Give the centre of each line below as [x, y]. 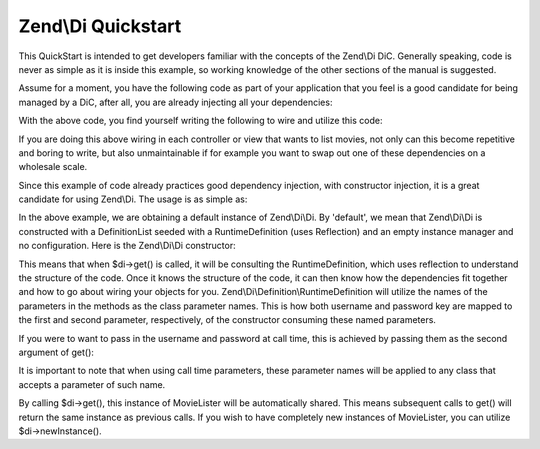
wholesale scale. [53, 167]
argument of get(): [56, 352]
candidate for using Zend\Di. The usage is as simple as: [133, 199]
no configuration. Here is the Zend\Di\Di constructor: [127, 246]
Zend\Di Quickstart [100, 26]
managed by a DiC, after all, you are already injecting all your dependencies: [175, 102]
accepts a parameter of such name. [92, 384]
